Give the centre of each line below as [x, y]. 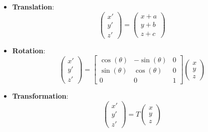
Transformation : [40, 96]
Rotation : [29, 50]
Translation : [33, 6]
